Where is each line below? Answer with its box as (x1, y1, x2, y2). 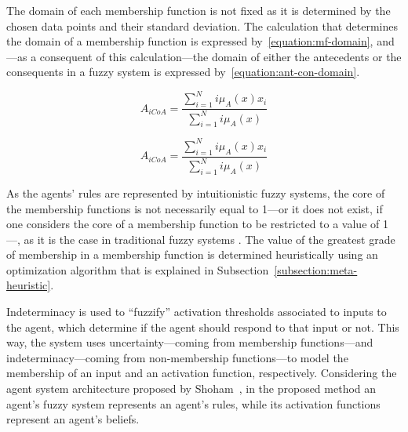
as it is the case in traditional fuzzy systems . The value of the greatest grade (24, 231, 395, 247)
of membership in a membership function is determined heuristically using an (6, 246, 378, 263)
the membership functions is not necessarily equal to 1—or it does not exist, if (6, 200, 383, 216)
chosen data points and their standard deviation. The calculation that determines (6, 17, 399, 34)
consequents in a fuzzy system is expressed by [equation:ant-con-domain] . (6, 64, 360, 80)
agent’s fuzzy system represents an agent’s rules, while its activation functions (6, 395, 381, 412)
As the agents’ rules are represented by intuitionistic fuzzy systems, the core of (6, 184, 385, 201)
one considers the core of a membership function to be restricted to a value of (6, 216, 380, 232)
